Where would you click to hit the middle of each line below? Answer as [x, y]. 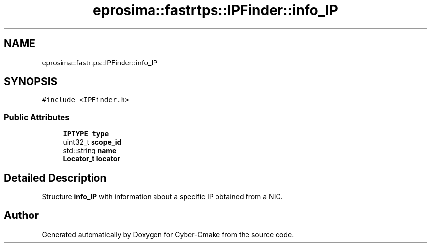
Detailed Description [55, 178]
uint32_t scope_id [92, 142]
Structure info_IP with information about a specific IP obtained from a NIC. [162, 197]
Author [21, 216]
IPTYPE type [86, 134]
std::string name [90, 151]
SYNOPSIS [31, 82]
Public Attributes [37, 117]
